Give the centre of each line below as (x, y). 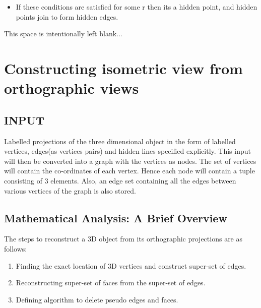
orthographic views (72, 88)
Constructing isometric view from (123, 68)
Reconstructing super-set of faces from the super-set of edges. (111, 283)
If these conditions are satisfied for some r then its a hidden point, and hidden (137, 7)
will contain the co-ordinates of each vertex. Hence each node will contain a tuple (129, 171)
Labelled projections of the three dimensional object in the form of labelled (120, 141)
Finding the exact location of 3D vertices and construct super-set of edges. (131, 265)
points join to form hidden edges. (67, 16)
